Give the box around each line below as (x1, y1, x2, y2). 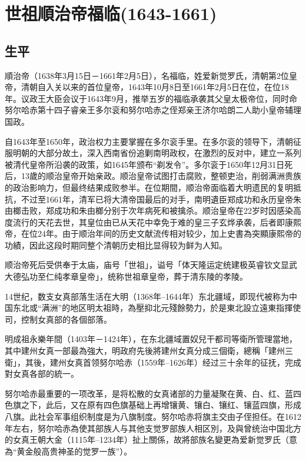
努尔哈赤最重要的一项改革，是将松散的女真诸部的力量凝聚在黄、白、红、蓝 (5, 387, 293, 399)
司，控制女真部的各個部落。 (5, 313, 112, 325)
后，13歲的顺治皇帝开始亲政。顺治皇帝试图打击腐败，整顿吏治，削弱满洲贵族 (5, 170, 301, 182)
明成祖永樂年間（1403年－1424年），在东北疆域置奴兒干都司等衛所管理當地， (5, 333, 297, 345)
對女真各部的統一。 (5, 367, 79, 380)
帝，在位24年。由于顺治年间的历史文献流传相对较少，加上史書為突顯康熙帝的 (5, 227, 301, 240)
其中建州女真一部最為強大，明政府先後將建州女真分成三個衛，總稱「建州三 (5, 344, 293, 357)
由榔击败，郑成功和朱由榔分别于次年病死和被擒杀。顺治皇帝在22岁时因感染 (5, 204, 293, 217)
